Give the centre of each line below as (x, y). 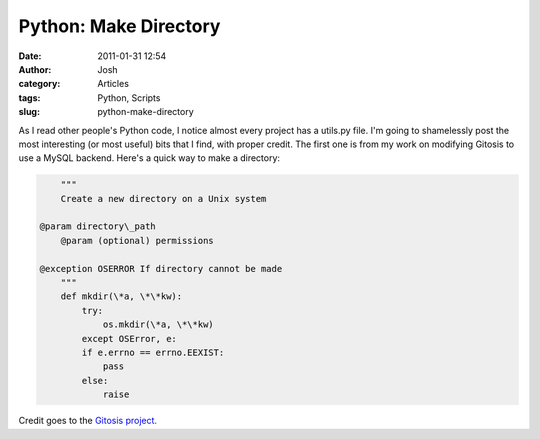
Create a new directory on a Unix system (163, 198)
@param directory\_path (98, 226)
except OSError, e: (129, 338)
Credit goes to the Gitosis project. (88, 421)
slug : (29, 112)
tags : (29, 97)
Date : (30, 56)
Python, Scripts (129, 97)
